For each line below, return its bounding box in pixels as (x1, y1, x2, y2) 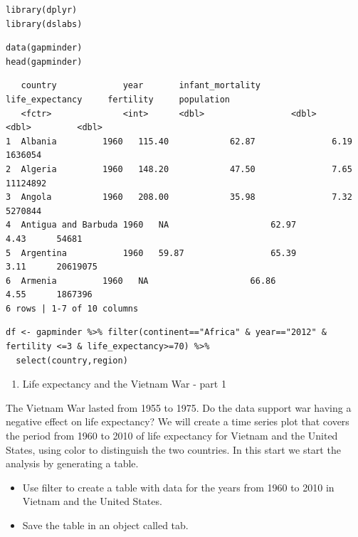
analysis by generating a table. (6, 456, 139, 471)
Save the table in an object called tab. (22, 518, 189, 532)
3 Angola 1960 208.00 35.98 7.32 (6, 192, 352, 203)
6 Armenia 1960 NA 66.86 (6, 275, 276, 286)
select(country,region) (16, 355, 128, 366)
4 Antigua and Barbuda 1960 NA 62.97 (6, 220, 297, 230)
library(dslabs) (6, 18, 83, 29)
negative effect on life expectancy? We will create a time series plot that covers (6, 414, 349, 429)
